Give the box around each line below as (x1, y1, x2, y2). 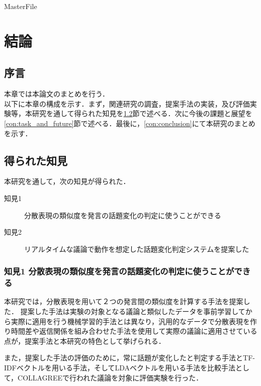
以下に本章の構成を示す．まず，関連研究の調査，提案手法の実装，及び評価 (4, 98, 250, 109)
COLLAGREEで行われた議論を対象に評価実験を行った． (18, 372, 203, 382)
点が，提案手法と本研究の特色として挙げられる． (4, 335, 165, 346)
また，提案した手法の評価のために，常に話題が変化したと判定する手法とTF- (4, 352, 255, 363)
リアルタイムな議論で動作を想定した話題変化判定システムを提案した (24, 243, 249, 254)
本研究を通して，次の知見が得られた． (4, 176, 130, 186)
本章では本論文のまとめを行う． (4, 88, 109, 99)
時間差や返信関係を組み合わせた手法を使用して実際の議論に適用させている (11, 326, 257, 336)
